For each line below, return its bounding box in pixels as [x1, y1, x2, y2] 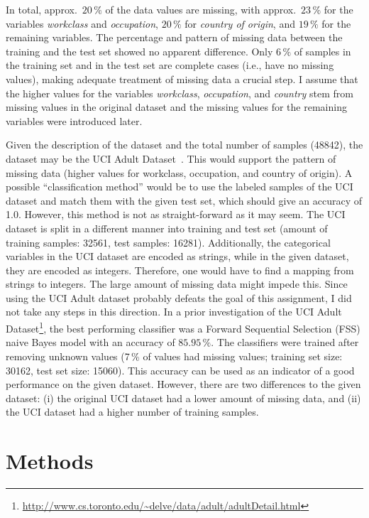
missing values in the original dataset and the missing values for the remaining [6, 99, 347, 114]
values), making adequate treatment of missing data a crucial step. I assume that [6, 71, 358, 86]
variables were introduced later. [6, 113, 143, 128]
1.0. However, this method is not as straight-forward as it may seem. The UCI [6, 207, 346, 222]
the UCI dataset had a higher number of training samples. [6, 404, 259, 419]
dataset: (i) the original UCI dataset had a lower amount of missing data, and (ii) [6, 390, 361, 405]
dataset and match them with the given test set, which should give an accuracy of [6, 193, 362, 207]
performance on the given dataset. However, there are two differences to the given [6, 377, 361, 392]
